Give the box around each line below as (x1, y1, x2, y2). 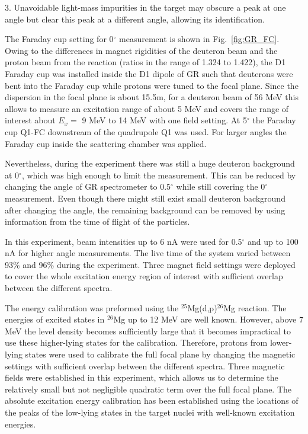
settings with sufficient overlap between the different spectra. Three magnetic (5, 359, 285, 372)
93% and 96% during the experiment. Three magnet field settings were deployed (5, 258, 296, 270)
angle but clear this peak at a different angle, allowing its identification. (5, 12, 265, 25)
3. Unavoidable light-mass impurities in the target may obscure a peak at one (5, 1, 286, 13)
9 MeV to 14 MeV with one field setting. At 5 (82, 114, 247, 126)
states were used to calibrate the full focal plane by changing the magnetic (25, 348, 296, 360)
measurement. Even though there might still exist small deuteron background (5, 192, 285, 204)
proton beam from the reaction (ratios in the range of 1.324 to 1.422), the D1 (5, 56, 286, 68)
